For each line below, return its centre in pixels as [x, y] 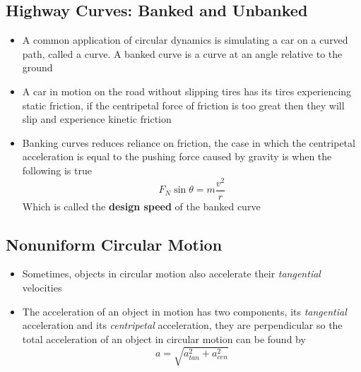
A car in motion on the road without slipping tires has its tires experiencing [187, 91]
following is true [57, 170]
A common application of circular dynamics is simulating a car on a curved [185, 40]
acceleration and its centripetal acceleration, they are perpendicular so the [182, 325]
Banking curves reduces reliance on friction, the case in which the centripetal [189, 142]
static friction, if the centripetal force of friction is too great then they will [183, 105]
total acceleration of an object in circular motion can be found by [164, 338]
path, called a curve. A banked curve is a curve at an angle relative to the [182, 53]
